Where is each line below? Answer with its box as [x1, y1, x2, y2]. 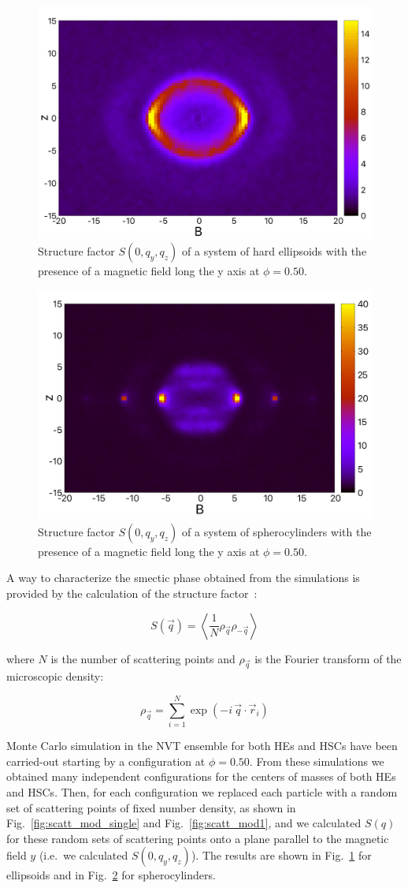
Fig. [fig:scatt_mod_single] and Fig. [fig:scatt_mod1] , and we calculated [6, 815, 362, 831]
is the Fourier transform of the [254, 650, 402, 666]
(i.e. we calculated [39, 847, 128, 864]
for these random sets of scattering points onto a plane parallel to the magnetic [6, 830, 389, 846]
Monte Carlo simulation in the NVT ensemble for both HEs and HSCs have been [6, 737, 398, 754]
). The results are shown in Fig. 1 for [191, 847, 372, 864]
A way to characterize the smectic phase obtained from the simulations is [6, 569, 360, 586]
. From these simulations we [249, 752, 384, 769]
